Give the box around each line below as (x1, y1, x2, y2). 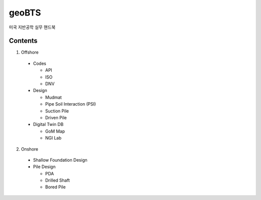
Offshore (21, 49, 39, 55)
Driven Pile (45, 114, 67, 121)
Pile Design (33, 164, 56, 169)
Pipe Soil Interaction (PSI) (45, 101, 96, 107)
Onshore (21, 146, 39, 152)
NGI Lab (45, 135, 62, 141)
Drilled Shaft (45, 177, 70, 184)
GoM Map (45, 128, 65, 134)
